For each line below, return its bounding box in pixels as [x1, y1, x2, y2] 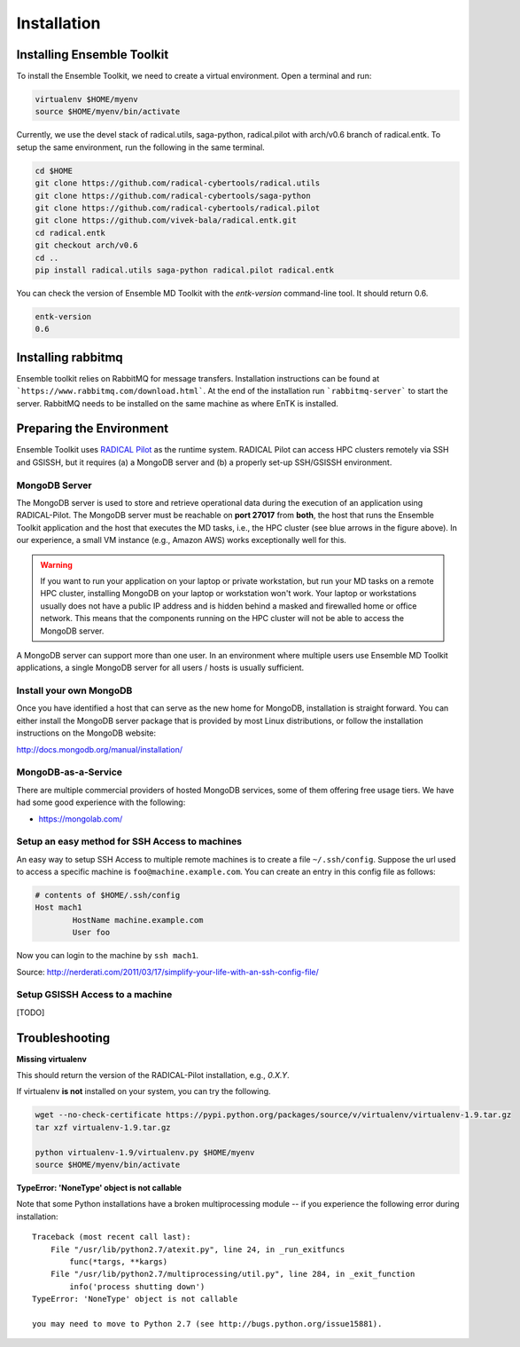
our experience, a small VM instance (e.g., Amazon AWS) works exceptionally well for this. [16, 535, 347, 546]
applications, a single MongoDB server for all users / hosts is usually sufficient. [16, 662, 305, 673]
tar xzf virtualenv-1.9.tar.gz [35, 1122, 172, 1132]
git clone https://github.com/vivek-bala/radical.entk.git [35, 216, 297, 225]
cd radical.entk [35, 227, 106, 238]
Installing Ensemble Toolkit [16, 47, 169, 62]
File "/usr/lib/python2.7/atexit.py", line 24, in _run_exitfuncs [50, 1244, 345, 1255]
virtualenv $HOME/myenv [35, 94, 139, 105]
